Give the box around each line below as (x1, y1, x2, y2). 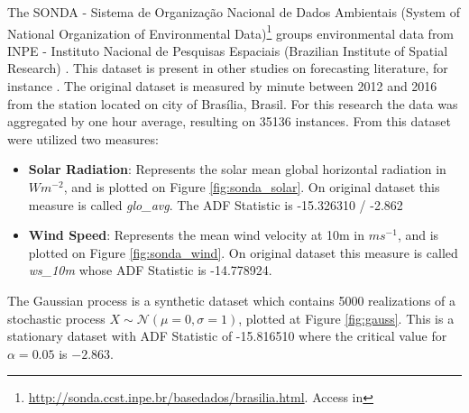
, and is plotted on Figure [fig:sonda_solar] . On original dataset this (63, 178, 440, 196)
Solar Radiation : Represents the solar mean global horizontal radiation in (28, 160, 446, 179)
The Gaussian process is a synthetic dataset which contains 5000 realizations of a (7, 290, 456, 309)
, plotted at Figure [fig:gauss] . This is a (238, 308, 455, 327)
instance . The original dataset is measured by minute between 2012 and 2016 (7, 77, 437, 96)
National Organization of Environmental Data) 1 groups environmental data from (7, 21, 455, 42)
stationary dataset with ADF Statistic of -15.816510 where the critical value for (7, 326, 447, 345)
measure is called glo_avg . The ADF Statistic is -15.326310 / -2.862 (28, 195, 403, 214)
